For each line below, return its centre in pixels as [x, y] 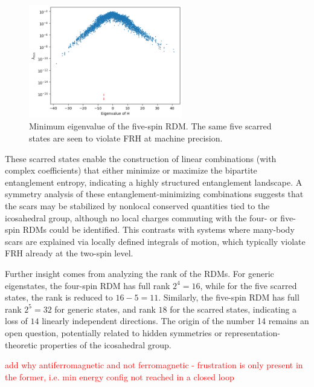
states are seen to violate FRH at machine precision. [126, 138]
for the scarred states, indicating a [233, 309]
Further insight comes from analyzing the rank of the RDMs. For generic [139, 274]
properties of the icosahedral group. [106, 344]
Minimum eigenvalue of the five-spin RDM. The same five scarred [150, 126]
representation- [252, 332]
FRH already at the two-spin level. [69, 253]
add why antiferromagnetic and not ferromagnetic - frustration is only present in [154, 365]
